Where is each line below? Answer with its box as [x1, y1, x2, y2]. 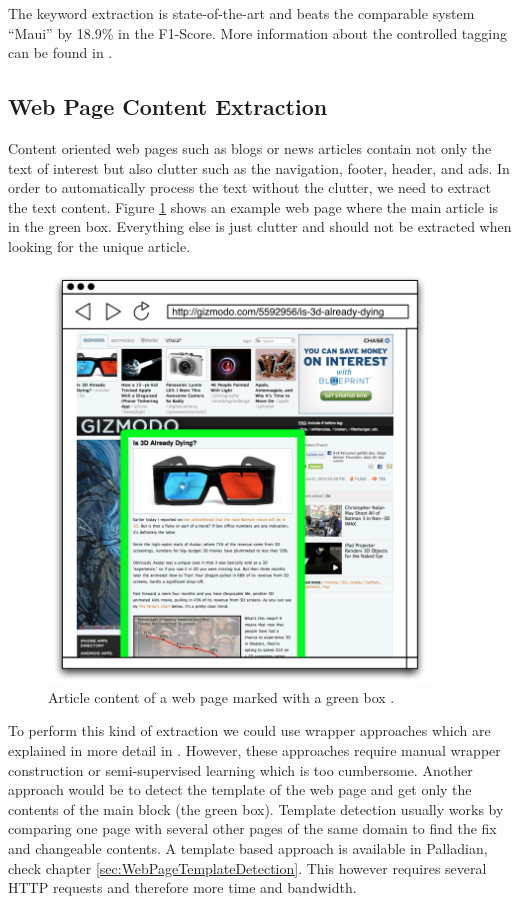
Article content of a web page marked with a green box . [48, 686, 395, 707]
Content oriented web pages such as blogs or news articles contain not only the [8, 137, 492, 158]
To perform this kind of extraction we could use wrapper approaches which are [8, 720, 491, 741]
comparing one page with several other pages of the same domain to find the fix [8, 818, 497, 839]
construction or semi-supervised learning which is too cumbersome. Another [8, 759, 473, 780]
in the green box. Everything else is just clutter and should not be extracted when [8, 216, 512, 237]
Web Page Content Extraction [8, 91, 328, 122]
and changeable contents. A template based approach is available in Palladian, [8, 837, 488, 858]
